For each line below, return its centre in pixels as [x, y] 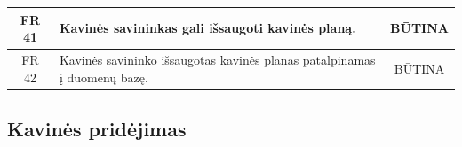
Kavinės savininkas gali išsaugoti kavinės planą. [207, 28]
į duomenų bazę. [104, 77]
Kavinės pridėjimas [97, 129]
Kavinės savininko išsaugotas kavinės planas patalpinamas [217, 59]
